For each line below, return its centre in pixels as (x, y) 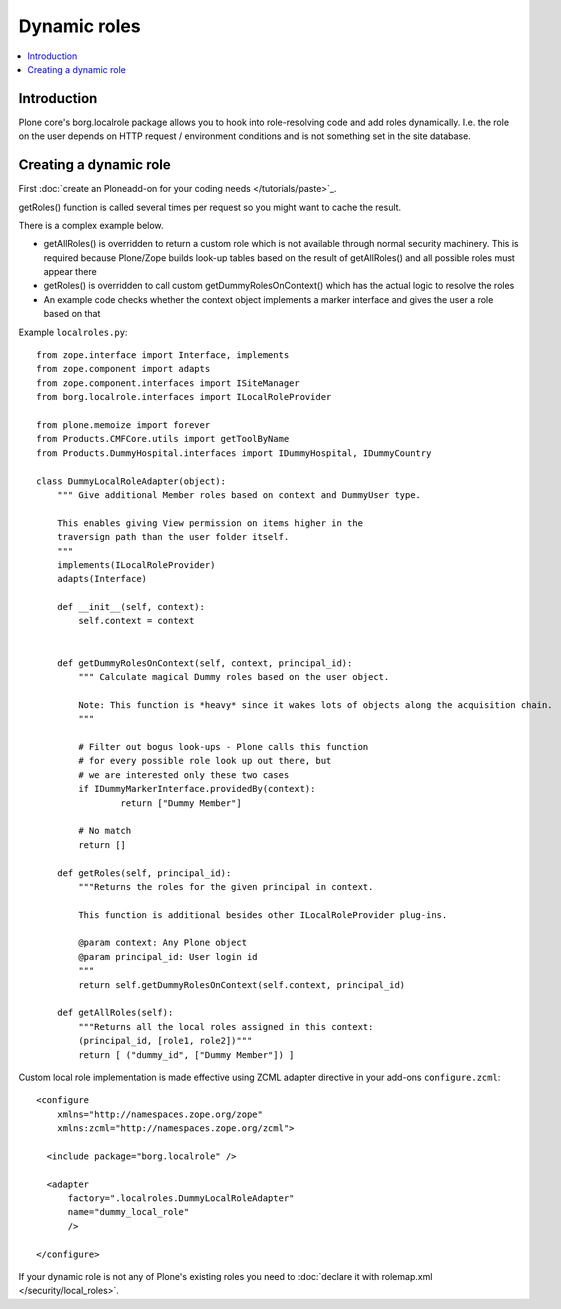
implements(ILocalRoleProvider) (136, 564)
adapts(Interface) (102, 579)
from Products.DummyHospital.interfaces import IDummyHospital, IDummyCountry (234, 453)
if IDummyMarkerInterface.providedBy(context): (197, 789)
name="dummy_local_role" (128, 1212)
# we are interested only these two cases (184, 774)
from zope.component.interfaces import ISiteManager (168, 383)
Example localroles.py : (73, 332)
